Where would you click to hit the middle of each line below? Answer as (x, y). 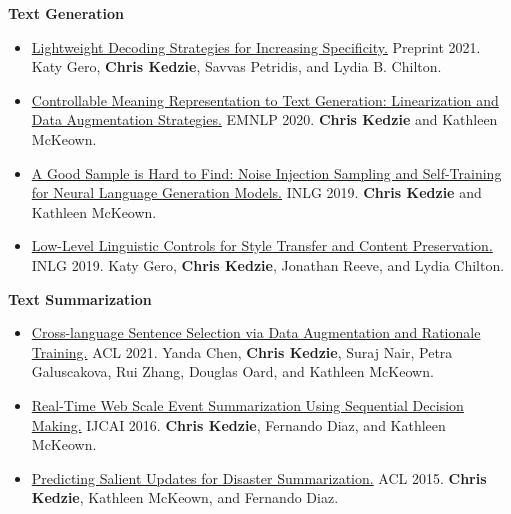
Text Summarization (80, 298)
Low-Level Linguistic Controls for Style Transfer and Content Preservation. (262, 245)
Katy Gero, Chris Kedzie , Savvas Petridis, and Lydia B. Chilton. (236, 66)
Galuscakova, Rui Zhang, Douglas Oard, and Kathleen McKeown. (232, 371)
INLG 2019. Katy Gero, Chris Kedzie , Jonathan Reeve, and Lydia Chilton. (268, 264)
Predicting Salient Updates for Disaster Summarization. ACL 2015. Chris (259, 477)
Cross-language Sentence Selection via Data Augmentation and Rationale (256, 332)
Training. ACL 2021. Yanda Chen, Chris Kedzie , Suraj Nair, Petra (242, 351)
